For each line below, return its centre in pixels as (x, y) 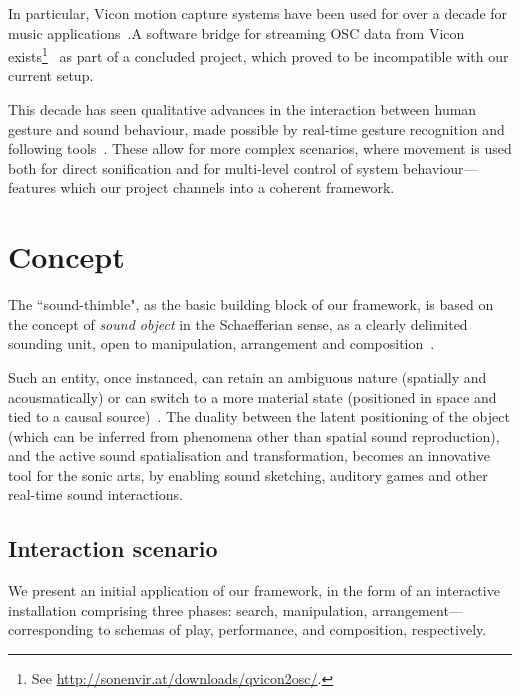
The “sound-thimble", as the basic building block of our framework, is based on (251, 304)
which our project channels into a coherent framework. (227, 187)
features (32, 187)
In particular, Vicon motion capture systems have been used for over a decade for (258, 13)
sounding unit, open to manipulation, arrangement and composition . (221, 343)
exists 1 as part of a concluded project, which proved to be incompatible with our (258, 54)
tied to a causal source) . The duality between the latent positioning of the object (259, 416)
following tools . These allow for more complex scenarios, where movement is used (260, 148)
